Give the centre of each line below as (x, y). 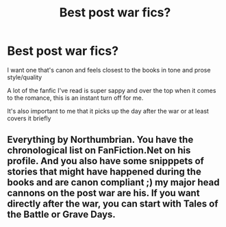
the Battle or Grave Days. (62, 214)
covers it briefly (29, 118)
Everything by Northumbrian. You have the (100, 140)
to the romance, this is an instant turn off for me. (75, 98)
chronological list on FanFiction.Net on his (99, 151)
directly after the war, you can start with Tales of (113, 204)
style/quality (25, 77)
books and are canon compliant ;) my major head (113, 183)
